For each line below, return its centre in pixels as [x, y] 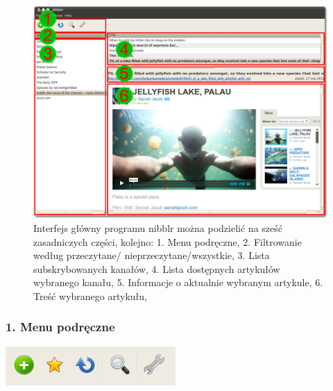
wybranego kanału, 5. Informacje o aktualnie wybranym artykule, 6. [178, 282]
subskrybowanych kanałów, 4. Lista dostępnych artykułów [157, 268]
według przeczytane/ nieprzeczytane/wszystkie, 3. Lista [152, 255]
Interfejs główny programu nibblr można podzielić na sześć [158, 228]
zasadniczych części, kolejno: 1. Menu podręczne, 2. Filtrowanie [168, 241]
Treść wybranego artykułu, [90, 296]
